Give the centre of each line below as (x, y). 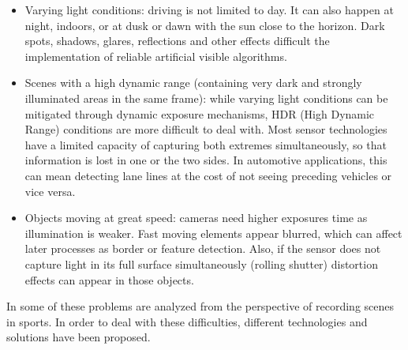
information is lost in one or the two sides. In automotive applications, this (206, 160)
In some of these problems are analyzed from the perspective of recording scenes (200, 306)
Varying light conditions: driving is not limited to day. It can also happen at (209, 9)
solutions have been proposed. (79, 337)
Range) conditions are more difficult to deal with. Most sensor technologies (206, 129)
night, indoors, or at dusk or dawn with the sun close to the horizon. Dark (205, 25)
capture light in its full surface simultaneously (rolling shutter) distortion (201, 263)
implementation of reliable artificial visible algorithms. (156, 56)
